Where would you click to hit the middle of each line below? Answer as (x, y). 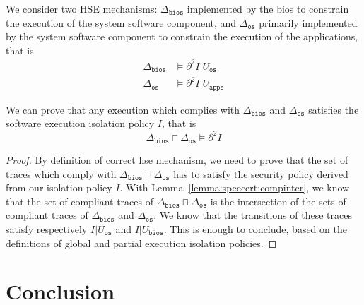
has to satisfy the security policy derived (261, 173)
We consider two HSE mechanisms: (82, 8)
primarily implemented (308, 22)
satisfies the (334, 109)
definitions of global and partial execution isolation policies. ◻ (141, 243)
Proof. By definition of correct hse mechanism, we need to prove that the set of (177, 160)
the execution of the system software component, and (121, 22)
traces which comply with (61, 173)
